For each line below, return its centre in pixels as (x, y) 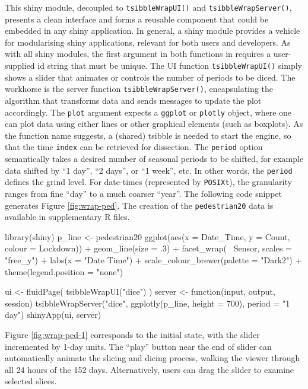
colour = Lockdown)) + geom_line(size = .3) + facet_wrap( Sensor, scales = (148, 248)
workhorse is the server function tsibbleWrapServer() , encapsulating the (139, 89)
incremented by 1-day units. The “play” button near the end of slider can (138, 346)
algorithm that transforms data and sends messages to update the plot (133, 100)
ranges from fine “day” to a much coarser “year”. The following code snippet (144, 193)
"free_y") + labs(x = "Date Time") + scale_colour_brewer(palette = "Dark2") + (153, 259)
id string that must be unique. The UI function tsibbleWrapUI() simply (170, 66)
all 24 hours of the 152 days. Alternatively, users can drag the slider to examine (150, 369)
